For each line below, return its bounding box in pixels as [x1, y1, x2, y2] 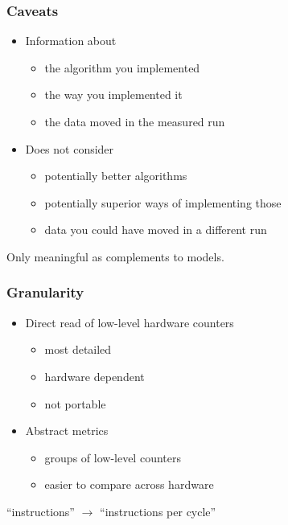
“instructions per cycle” [100, 502, 216, 519]
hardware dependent [44, 367, 145, 384]
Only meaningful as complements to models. [6, 248, 224, 265]
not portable [44, 395, 106, 412]
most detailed [44, 341, 112, 358]
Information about [25, 32, 117, 49]
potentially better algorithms [44, 167, 187, 184]
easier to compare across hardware [44, 476, 214, 493]
